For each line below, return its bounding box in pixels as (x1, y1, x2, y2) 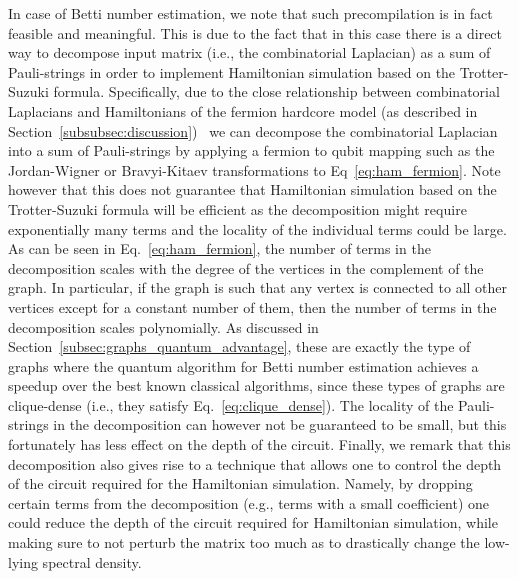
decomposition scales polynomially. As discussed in (8, 316, 319, 337)
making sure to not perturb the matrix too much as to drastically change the (8, 532, 480, 553)
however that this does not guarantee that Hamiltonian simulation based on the (8, 179, 497, 200)
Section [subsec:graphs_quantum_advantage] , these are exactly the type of (8, 336, 471, 357)
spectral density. (42, 551, 142, 572)
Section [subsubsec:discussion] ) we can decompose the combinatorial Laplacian (8, 120, 498, 141)
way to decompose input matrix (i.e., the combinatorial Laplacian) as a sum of (8, 42, 491, 63)
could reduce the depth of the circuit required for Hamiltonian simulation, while (8, 512, 498, 533)
